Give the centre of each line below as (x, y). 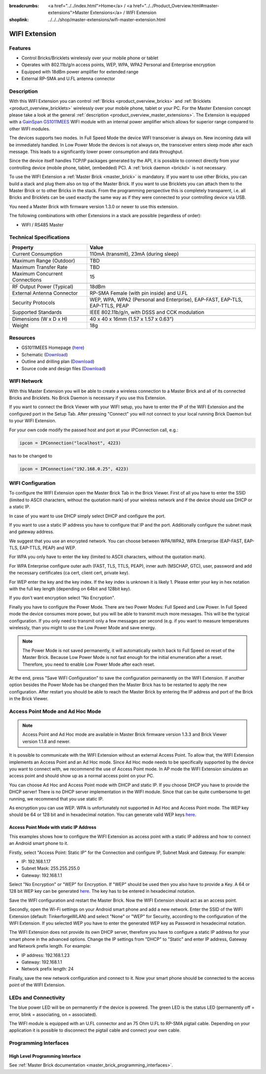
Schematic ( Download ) (45, 354)
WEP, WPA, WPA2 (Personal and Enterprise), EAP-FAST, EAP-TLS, (166, 300)
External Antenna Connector (45, 293)
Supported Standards (37, 312)
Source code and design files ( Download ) (64, 368)
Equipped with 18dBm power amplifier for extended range (80, 72)
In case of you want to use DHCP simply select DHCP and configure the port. (87, 516)
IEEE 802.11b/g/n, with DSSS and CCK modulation (147, 312)
